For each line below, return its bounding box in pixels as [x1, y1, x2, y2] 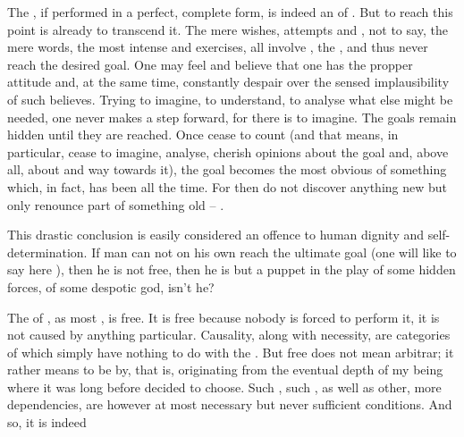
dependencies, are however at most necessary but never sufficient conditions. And [7, 395, 452, 414]
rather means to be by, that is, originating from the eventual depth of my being [7, 360, 443, 379]
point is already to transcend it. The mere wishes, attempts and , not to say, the [7, 20, 448, 38]
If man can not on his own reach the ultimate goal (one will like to [91, 242, 457, 261]
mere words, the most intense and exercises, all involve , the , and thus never [7, 38, 428, 56]
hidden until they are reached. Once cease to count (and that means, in [7, 125, 399, 144]
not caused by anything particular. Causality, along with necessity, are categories [7, 325, 451, 344]
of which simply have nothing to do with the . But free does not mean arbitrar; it [7, 342, 454, 361]
